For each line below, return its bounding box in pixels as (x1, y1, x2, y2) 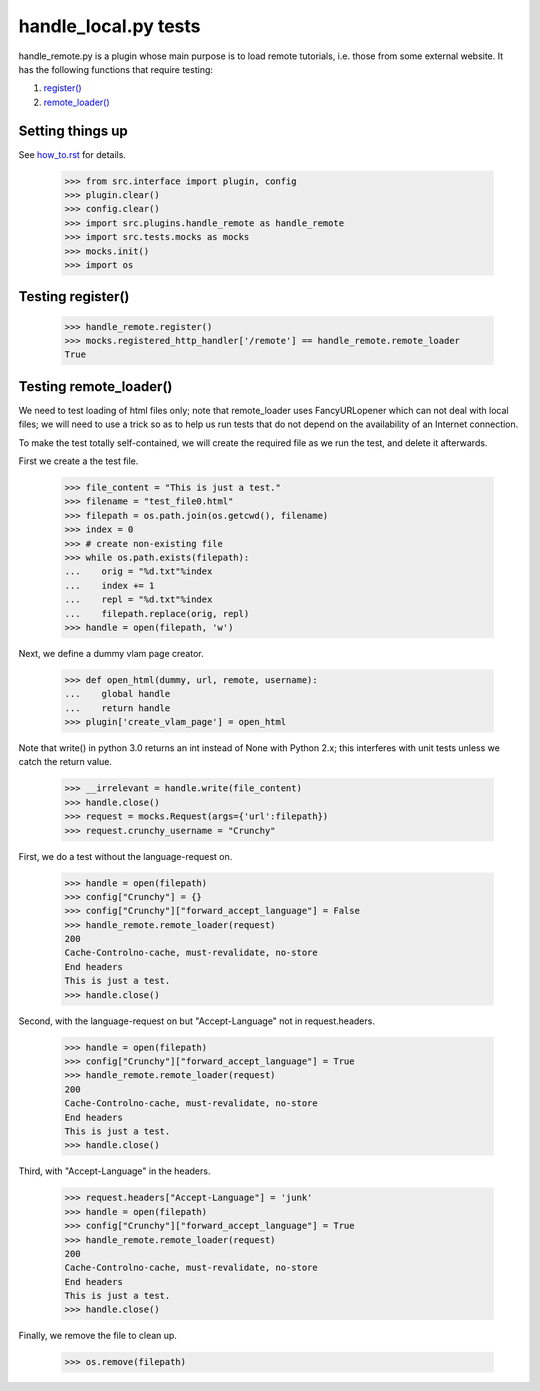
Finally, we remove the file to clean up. (18, 1330, 177, 1342)
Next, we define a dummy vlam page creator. (18, 647, 204, 659)
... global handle (64, 688, 171, 700)
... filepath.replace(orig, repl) (64, 608, 250, 619)
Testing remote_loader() (18, 378, 173, 395)
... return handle (64, 702, 171, 714)
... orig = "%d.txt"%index (64, 566, 213, 577)
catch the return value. (18, 756, 112, 768)
